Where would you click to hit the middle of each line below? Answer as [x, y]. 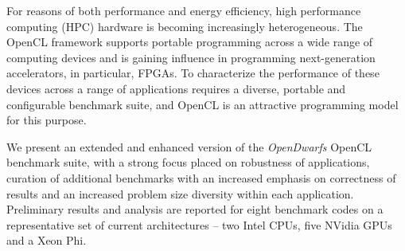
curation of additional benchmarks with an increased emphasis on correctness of [201, 177]
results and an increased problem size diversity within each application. [180, 193]
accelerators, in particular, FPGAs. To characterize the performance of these [193, 73]
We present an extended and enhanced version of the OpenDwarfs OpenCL [189, 146]
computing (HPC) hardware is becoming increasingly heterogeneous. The [185, 26]
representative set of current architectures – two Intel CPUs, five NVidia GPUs [199, 224]
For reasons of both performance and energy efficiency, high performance [184, 10]
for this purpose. [47, 120]
